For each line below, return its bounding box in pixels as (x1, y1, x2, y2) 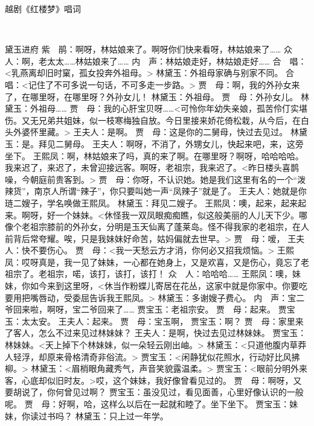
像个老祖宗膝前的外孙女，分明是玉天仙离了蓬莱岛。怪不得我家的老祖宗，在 (5, 220, 301, 233)
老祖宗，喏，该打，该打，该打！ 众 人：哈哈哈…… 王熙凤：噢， (38, 267, 293, 280)
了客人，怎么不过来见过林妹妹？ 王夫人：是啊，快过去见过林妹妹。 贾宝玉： (5, 326, 307, 339)
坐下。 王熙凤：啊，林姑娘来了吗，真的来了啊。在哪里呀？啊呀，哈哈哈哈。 (5, 149, 304, 162)
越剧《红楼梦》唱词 (5, 2, 81, 14)
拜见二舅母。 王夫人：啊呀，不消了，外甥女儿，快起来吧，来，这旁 (38, 137, 304, 150)
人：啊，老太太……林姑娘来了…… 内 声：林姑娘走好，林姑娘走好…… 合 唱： (5, 54, 307, 67)
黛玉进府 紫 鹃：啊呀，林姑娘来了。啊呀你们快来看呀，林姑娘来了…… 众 (5, 43, 293, 56)
